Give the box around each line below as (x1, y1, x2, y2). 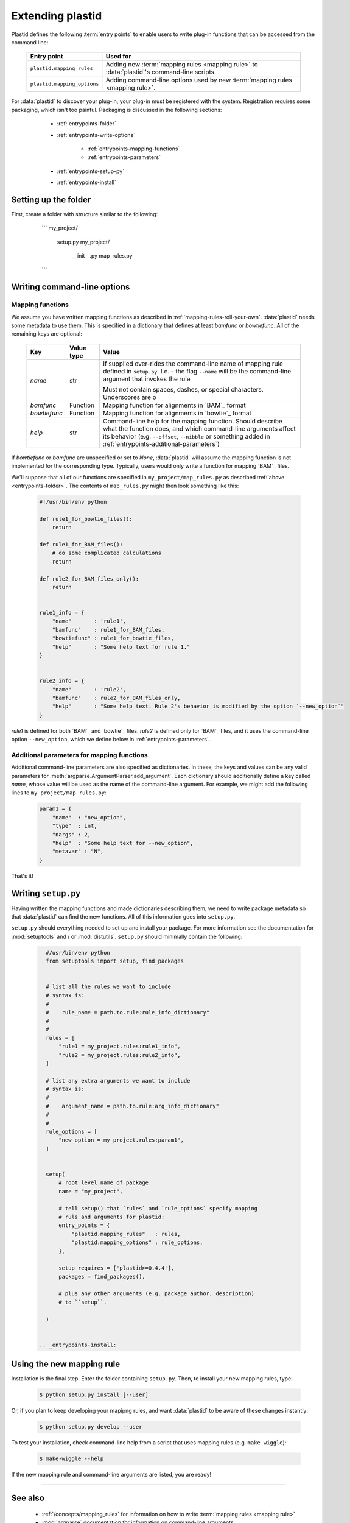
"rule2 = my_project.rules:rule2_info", (58, 1051, 181, 1058)
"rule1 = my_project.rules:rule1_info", (58, 1043, 181, 1050)
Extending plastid (11, 9, 102, 23)
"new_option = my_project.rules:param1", (58, 1137, 184, 1143)
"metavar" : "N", (52, 848, 104, 855)
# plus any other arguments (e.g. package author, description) (58, 1290, 255, 1297)
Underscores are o (102, 393, 156, 401)
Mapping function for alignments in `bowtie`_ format (102, 409, 252, 417)
